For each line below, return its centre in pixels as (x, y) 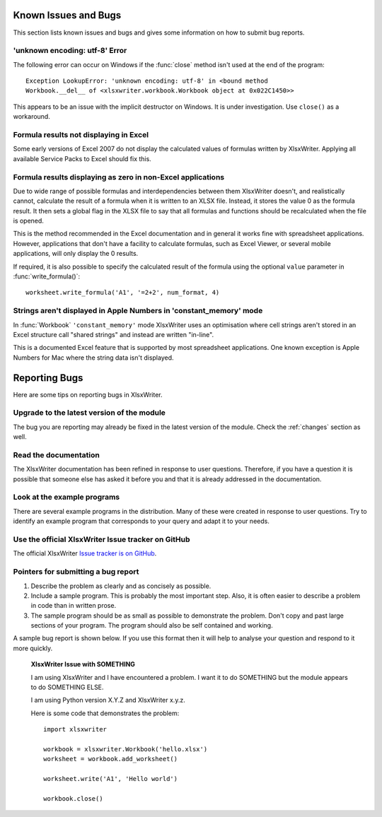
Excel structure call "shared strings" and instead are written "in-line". (114, 334)
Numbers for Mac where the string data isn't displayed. (93, 358)
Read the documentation (57, 454)
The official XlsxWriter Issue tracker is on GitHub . (85, 553)
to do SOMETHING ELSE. (67, 687)
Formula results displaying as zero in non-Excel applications (119, 177)
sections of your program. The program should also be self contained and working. (152, 625)
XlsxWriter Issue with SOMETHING (83, 664)
